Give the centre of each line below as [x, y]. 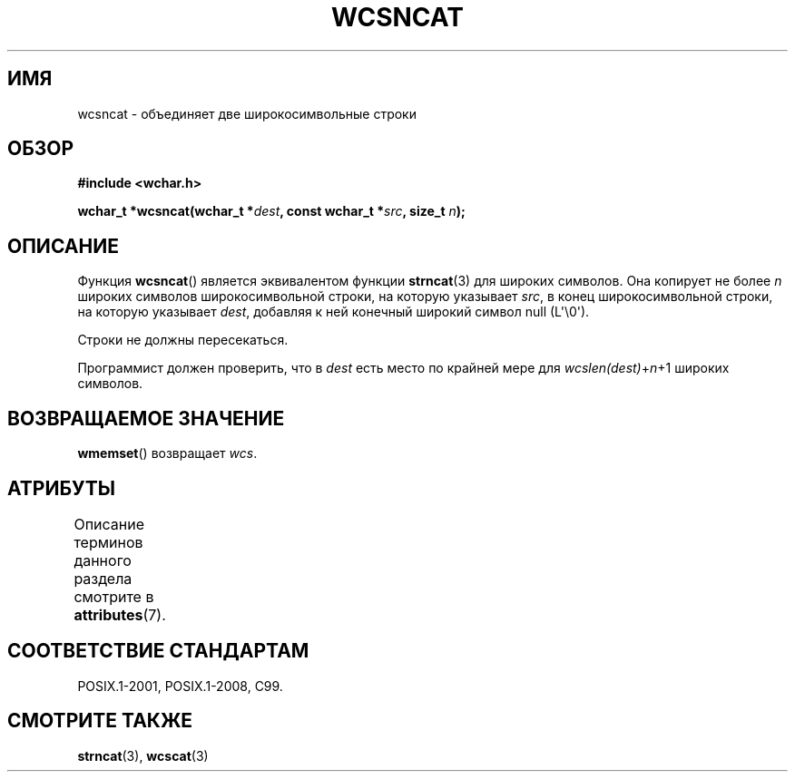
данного [103, 560]
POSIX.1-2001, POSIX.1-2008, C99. [180, 686]
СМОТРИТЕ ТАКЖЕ [100, 721]
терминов [108, 542]
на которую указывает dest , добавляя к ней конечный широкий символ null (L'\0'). [334, 312]
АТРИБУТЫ [62, 488]
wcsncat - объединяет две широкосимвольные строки [247, 113]
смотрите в [114, 596]
